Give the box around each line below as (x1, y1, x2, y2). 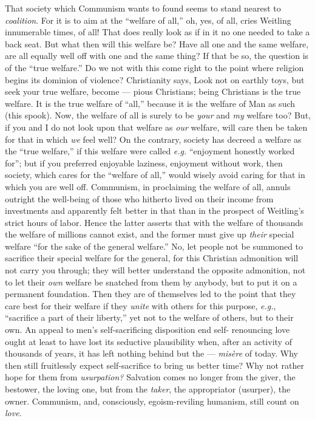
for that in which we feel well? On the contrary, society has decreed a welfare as (5, 132, 302, 145)
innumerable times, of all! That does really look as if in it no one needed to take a (5, 26, 310, 38)
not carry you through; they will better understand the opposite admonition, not (5, 264, 306, 276)
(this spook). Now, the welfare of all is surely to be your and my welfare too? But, (5, 109, 311, 122)
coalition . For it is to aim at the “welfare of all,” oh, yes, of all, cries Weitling (5, 13, 291, 26)
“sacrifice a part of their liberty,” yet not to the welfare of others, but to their (5, 311, 294, 324)
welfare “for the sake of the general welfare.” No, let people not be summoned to (5, 239, 303, 252)
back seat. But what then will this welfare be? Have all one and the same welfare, (5, 37, 309, 50)
